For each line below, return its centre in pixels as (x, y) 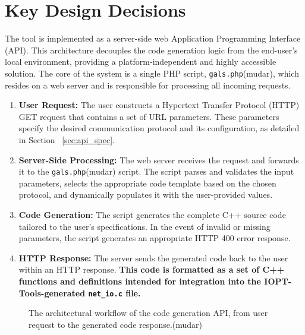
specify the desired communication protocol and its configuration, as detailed (159, 128)
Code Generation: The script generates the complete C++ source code (152, 214)
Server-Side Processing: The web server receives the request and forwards (159, 159)
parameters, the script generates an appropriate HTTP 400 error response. (155, 238)
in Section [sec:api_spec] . (67, 139)
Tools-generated (52, 293)
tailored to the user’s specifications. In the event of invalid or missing (144, 226)
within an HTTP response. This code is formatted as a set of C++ (152, 269)
